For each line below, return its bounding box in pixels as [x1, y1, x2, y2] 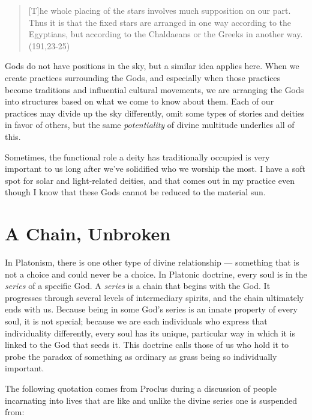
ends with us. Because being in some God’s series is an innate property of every [5, 303, 298, 315]
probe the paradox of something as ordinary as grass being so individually [5, 350, 277, 362]
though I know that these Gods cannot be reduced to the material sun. [5, 186, 266, 198]
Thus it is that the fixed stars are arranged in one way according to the [28, 16, 292, 28]
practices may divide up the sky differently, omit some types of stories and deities [5, 106, 305, 119]
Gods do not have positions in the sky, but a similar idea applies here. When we [5, 59, 299, 72]
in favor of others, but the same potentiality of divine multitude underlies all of [5, 118, 295, 131]
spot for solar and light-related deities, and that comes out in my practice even [5, 174, 295, 186]
